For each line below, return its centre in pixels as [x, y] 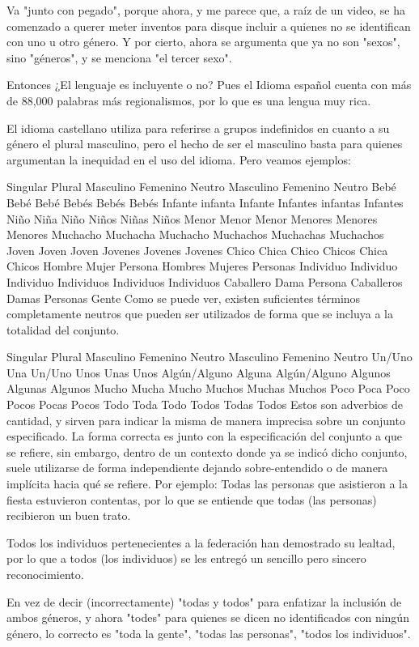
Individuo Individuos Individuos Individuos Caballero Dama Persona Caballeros [205, 281]
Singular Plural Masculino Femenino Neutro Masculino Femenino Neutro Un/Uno [209, 357]
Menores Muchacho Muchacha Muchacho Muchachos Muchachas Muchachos [195, 234]
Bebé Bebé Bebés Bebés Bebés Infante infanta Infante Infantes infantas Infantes [205, 202]
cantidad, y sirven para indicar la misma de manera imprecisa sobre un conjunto [206, 420]
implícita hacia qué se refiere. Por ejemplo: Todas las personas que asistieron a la [207, 484]
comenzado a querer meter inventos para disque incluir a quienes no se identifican [209, 26]
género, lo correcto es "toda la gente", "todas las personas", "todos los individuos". [209, 633]
